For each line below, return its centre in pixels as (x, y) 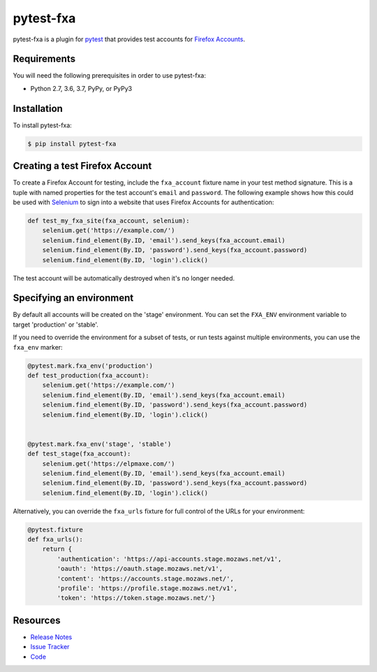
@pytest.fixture (56, 529)
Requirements (44, 59)
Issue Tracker (50, 647)
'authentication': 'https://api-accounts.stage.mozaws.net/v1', (169, 559)
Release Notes (51, 637)
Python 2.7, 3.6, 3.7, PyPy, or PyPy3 (81, 88)
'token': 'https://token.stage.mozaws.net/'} (136, 598)
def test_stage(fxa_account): (79, 454)
